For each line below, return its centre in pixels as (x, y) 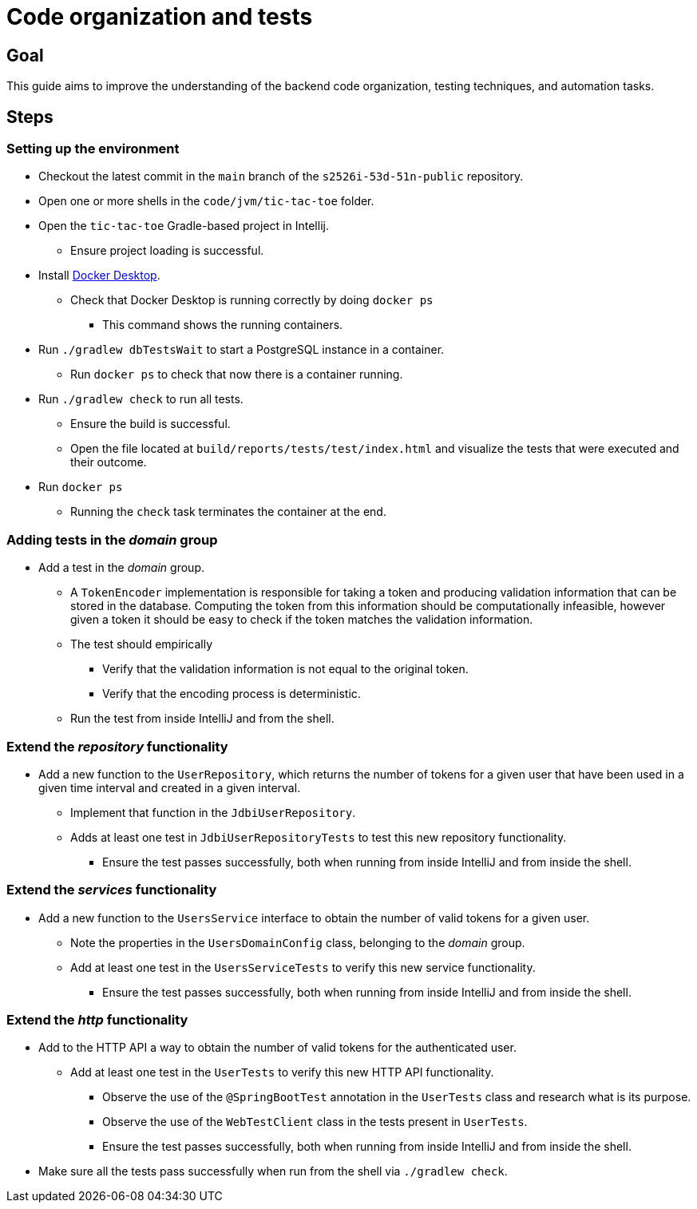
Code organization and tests (160, 17)
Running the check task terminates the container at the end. (228, 512)
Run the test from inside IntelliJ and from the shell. (202, 719)
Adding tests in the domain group (112, 539)
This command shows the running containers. (223, 325)
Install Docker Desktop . (99, 275)
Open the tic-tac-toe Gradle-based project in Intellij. (184, 226)
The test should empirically (142, 644)
